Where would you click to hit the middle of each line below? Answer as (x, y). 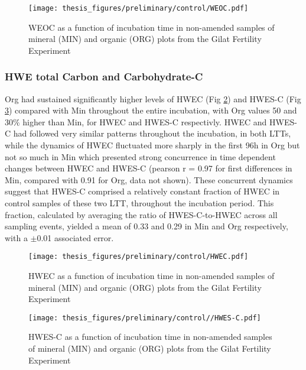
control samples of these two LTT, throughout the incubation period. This (139, 203)
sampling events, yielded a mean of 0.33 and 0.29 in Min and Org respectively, (147, 226)
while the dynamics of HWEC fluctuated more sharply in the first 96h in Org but (152, 145)
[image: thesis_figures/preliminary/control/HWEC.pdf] (139, 257)
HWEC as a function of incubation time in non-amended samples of (152, 276)
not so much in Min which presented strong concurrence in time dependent (140, 156)
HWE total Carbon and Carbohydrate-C (104, 77)
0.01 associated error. (75, 237)
